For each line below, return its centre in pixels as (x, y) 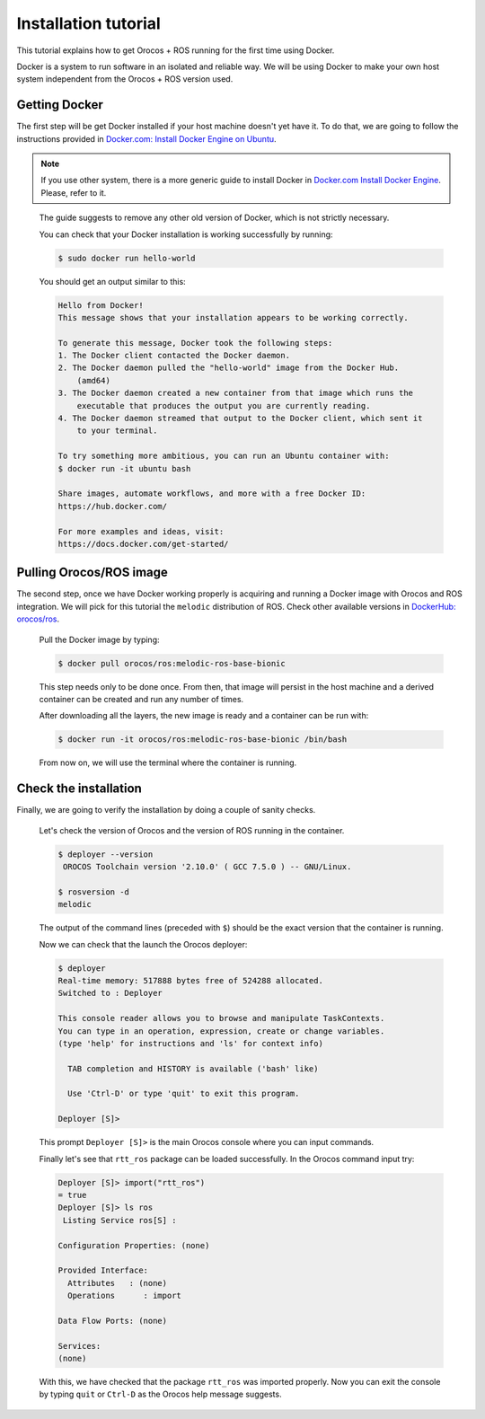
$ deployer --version (106, 854)
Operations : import (124, 1296)
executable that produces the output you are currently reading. (224, 405)
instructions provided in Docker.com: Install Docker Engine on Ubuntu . (147, 138)
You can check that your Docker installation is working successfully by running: (186, 234)
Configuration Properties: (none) (134, 1245)
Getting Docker (60, 105)
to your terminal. (117, 431)
